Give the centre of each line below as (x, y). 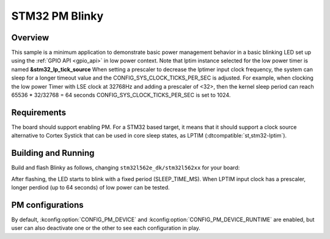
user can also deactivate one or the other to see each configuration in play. (106, 228)
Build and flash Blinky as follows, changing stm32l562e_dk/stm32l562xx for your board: (126, 167)
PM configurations (47, 205)
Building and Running (53, 153)
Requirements (39, 112)
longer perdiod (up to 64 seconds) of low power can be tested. (91, 187)
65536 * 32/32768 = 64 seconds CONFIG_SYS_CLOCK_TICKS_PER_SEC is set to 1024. (121, 95)
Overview (30, 38)
